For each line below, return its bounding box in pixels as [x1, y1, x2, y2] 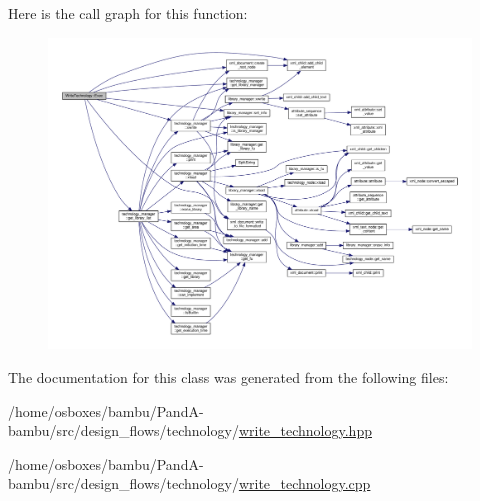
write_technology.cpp [238, 473, 371, 494]
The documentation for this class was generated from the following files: [8, 366, 449, 387]
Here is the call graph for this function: [8, 3, 248, 23]
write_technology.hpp [238, 420, 372, 441]
